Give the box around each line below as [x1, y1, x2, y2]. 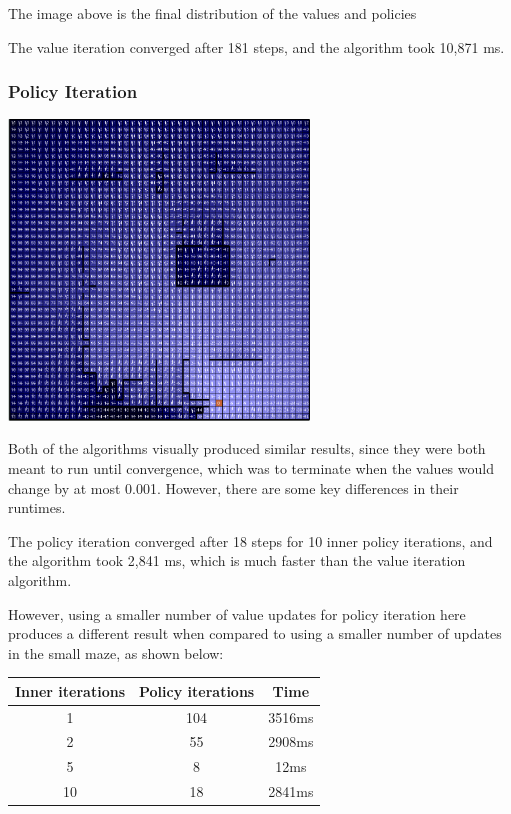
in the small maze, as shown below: [8, 642, 224, 663]
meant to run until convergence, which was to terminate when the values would [8, 457, 494, 478]
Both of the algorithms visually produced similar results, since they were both [8, 438, 486, 459]
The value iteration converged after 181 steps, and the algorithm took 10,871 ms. [8, 36, 505, 57]
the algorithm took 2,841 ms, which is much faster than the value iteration [8, 550, 466, 571]
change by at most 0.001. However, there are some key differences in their [8, 477, 459, 498]
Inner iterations [15, 680, 126, 701]
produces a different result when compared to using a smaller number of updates [8, 623, 502, 644]
